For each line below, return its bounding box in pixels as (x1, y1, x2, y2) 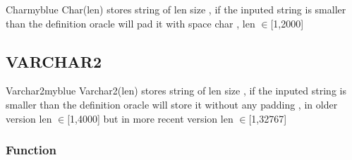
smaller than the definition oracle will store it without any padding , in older (6, 97, 338, 111)
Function (6, 141, 56, 159)
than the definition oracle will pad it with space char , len (6, 16, 255, 30)
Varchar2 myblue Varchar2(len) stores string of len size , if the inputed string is (6, 83, 346, 98)
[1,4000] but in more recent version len (67, 111, 233, 125)
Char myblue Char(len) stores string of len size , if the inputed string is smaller (6, 2, 346, 16)
